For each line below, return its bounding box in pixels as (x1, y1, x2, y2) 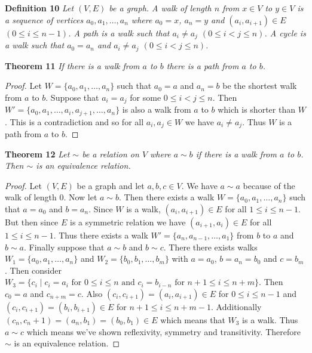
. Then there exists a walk (119, 191, 215, 203)
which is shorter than (218, 103, 295, 116)
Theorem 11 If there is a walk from (5, 59, 140, 72)
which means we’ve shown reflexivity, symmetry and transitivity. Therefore (26, 325, 301, 337)
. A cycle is (264, 26, 306, 39)
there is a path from (166, 59, 239, 72)
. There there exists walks (163, 240, 258, 253)
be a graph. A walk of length (109, 2, 212, 14)
